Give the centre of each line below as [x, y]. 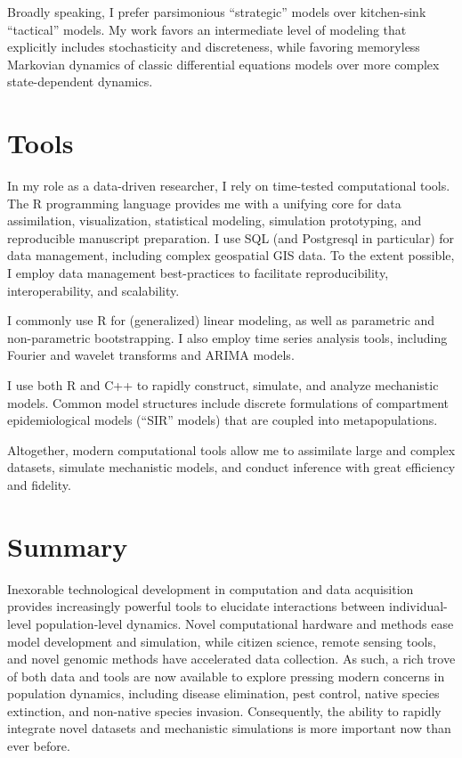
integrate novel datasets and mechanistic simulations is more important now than [229, 728]
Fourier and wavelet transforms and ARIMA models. [151, 355]
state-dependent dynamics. [80, 82]
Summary [68, 546]
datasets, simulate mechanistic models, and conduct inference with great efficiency [231, 467]
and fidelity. [39, 485]
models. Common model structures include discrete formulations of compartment [228, 402]
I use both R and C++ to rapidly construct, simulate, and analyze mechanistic [223, 385]
